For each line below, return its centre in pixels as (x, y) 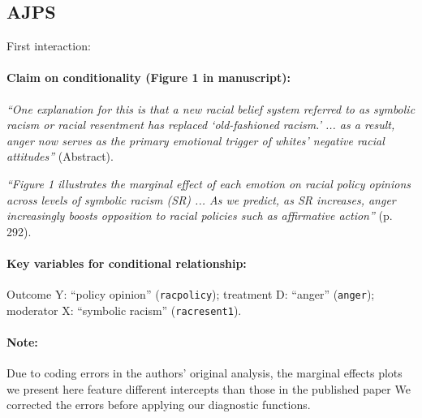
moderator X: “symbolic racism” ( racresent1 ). (124, 310)
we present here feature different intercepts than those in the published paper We (209, 388)
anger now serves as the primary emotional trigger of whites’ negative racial (196, 140)
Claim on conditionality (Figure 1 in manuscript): (149, 78)
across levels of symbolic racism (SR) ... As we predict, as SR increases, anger (201, 199)
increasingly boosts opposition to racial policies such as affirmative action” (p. (200, 215)
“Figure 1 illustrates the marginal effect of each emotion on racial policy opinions (209, 183)
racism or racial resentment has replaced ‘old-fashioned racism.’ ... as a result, (201, 125)
